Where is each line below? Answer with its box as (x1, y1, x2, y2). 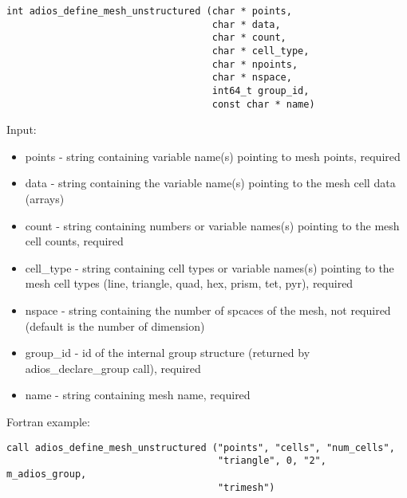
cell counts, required (25, 233, 124, 249)
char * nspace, (211, 72, 292, 84)
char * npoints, (211, 58, 298, 70)
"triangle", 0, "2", (217, 455, 326, 467)
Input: (6, 121, 37, 138)
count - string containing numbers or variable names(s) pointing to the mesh (25, 217, 400, 233)
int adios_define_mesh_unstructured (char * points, (6, 6, 292, 17)
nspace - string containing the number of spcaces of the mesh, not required (25, 302, 391, 318)
